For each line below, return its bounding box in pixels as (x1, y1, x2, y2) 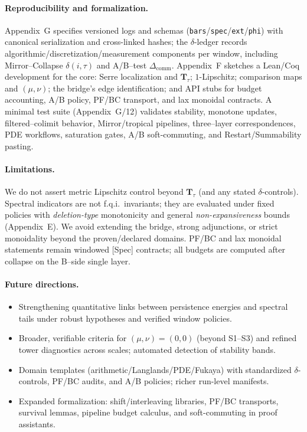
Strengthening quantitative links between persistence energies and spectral (18, 300, 288, 313)
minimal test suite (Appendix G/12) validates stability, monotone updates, (5, 105, 277, 117)
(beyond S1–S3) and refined (197, 332, 297, 344)
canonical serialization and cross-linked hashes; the (5, 35, 188, 48)
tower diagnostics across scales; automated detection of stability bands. (18, 343, 276, 355)
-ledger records (194, 35, 247, 48)
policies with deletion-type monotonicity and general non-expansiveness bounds (5, 208, 290, 221)
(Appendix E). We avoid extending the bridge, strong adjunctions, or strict (5, 220, 278, 232)
